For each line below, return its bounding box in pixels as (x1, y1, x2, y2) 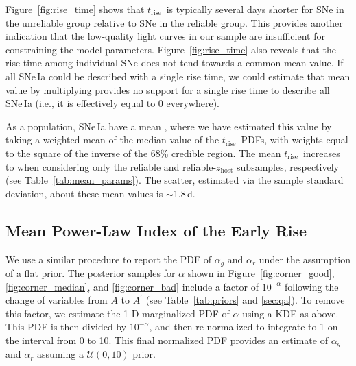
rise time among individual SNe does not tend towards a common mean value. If (5, 56, 344, 70)
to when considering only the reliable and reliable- (5, 159, 217, 173)
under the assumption (259, 252, 351, 266)
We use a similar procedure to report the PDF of (5, 252, 211, 266)
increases (302, 145, 340, 160)
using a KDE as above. (242, 306, 339, 320)
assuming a (37, 347, 84, 361)
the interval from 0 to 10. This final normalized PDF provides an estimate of (5, 332, 328, 347)
